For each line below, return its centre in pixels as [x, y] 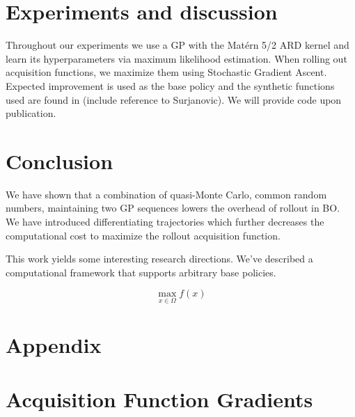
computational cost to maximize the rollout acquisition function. [143, 235]
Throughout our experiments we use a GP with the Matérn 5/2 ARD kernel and [177, 45]
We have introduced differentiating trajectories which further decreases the [165, 221]
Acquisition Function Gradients [159, 399]
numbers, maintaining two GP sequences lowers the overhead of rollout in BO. [173, 208]
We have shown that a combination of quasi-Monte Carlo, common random [166, 194]
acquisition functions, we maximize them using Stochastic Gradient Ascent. [166, 72]
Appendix [54, 344]
